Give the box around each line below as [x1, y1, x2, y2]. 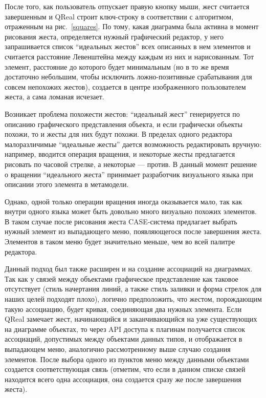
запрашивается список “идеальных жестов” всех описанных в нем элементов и [5, 41, 251, 52]
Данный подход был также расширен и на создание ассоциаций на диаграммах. [5, 263, 253, 274]
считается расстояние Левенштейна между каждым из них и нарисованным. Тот [5, 51, 254, 61]
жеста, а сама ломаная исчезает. [5, 91, 104, 102]
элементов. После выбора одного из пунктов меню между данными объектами [5, 353, 249, 364]
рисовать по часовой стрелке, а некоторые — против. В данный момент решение [5, 158, 257, 169]
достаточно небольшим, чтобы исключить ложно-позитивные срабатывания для [5, 71, 252, 82]
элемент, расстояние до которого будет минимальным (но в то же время [5, 61, 229, 72]
